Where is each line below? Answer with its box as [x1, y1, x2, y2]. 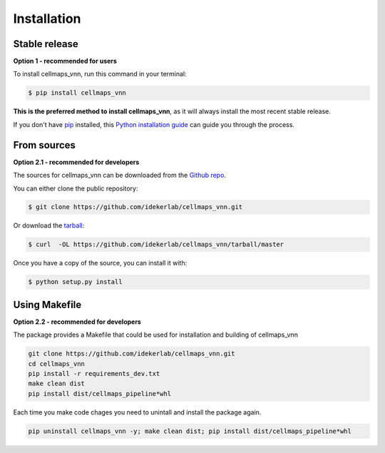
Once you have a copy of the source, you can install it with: [13, 259, 188, 268]
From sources [13, 139, 76, 151]
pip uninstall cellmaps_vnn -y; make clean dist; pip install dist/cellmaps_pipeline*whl [28, 427, 352, 435]
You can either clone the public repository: [13, 184, 138, 193]
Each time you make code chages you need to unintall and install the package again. [13, 407, 262, 417]
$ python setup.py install [28, 278, 123, 286]
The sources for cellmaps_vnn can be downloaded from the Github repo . [13, 171, 226, 180]
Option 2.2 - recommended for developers [13, 317, 142, 326]
